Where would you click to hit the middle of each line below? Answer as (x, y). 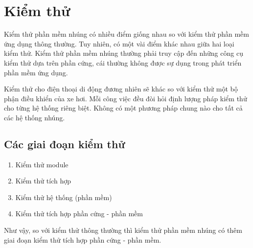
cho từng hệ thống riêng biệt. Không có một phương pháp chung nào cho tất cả (123, 108)
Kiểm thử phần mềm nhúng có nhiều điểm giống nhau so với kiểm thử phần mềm (126, 34)
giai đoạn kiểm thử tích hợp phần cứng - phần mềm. (83, 239)
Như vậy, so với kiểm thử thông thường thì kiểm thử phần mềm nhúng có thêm (123, 230)
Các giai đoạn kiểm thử (65, 144)
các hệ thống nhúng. (34, 117)
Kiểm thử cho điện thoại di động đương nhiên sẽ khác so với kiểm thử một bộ (121, 89)
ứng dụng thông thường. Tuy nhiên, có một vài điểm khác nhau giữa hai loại (119, 43)
